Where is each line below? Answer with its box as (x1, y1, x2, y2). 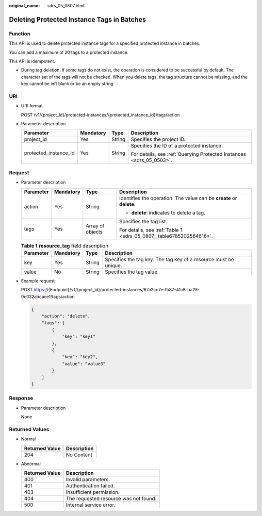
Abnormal (21, 461, 41, 466)
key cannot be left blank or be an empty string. (21, 81, 115, 87)
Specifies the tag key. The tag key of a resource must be (105, 256, 234, 263)
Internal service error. (65, 501, 115, 508)
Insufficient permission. (65, 489, 120, 496)
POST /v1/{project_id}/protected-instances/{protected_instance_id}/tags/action (21, 112, 180, 117)
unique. (105, 262, 122, 269)
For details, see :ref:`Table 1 (119, 226, 182, 233)
